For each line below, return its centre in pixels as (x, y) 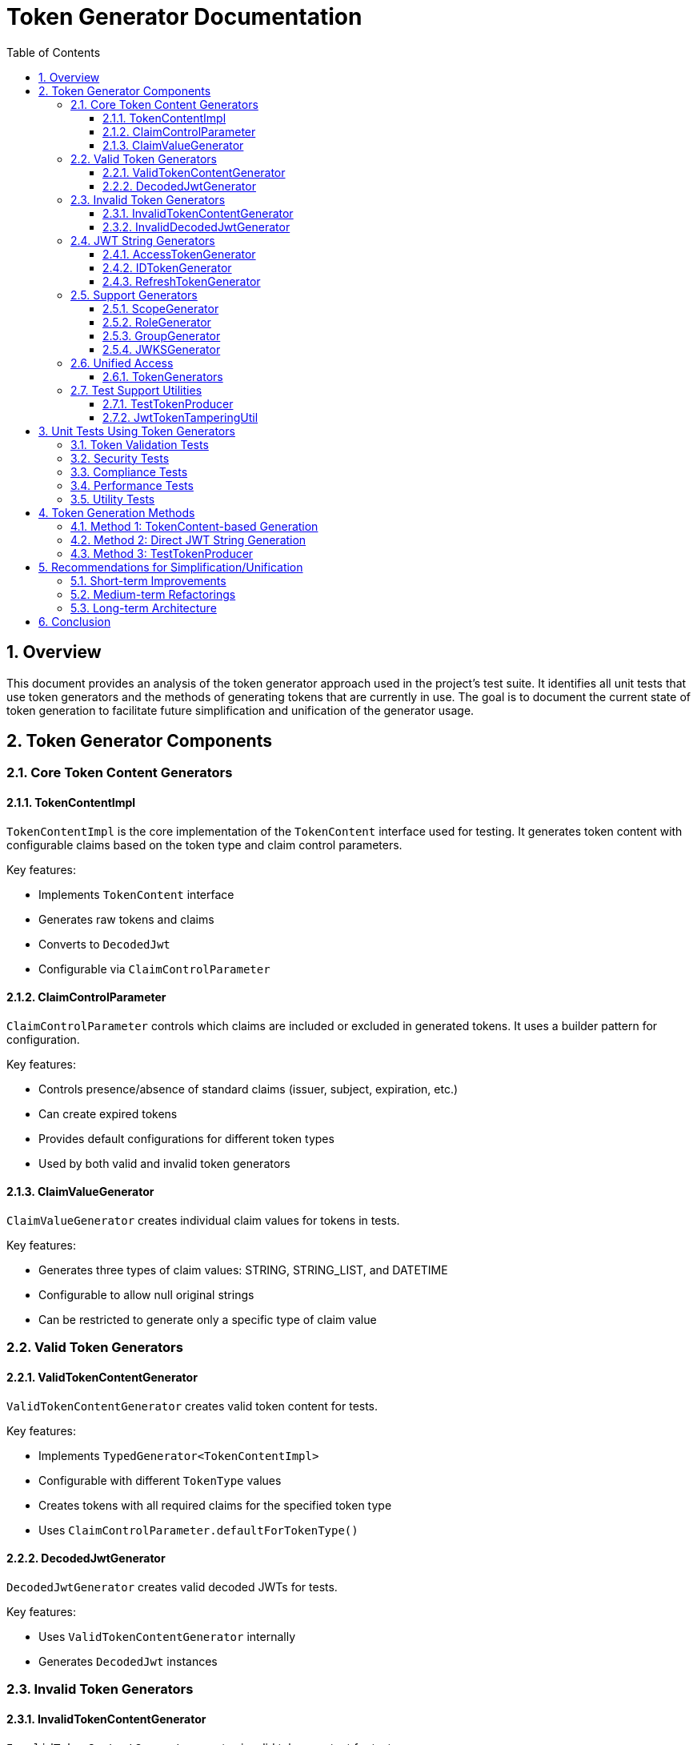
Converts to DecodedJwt (104, 944)
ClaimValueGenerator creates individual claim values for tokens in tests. (203, 1221)
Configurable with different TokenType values (160, 1480)
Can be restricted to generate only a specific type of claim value (208, 1320)
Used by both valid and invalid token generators (164, 1163)
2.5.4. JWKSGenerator (162, 349)
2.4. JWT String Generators (143, 240)
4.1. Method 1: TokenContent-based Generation (194, 526)
